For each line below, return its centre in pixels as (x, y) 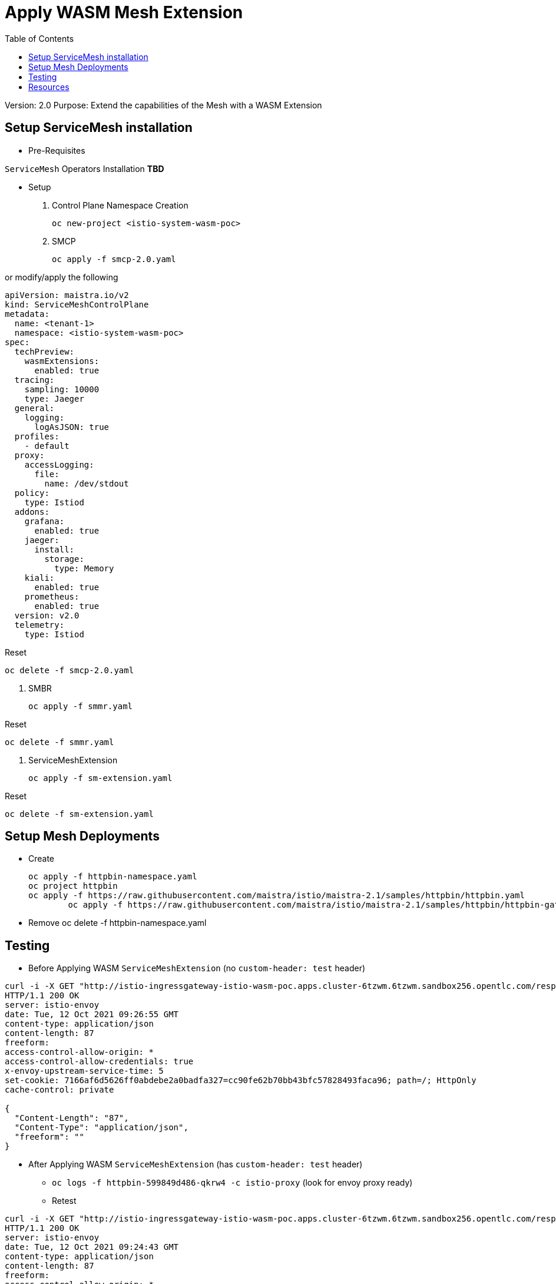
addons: (32, 512)
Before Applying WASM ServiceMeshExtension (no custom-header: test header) (197, 968)
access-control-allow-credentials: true (99, 1062)
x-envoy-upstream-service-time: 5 (84, 1071)
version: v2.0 (47, 615)
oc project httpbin (73, 886)
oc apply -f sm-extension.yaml (100, 778)
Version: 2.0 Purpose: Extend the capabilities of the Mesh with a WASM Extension (163, 105)
